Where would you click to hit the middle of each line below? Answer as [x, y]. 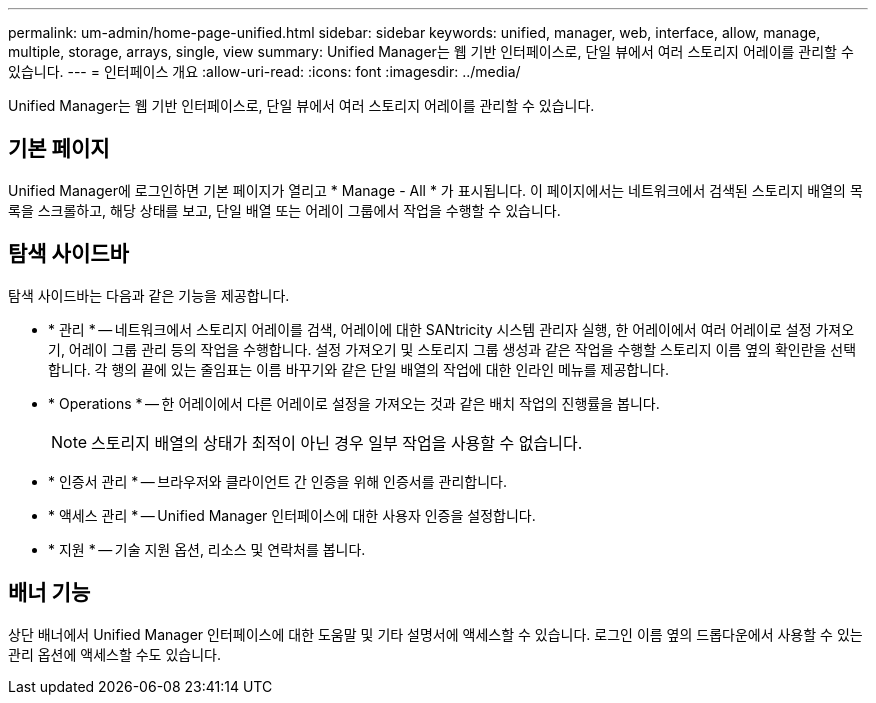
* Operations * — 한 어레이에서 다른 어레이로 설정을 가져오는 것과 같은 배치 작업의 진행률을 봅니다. [354, 403]
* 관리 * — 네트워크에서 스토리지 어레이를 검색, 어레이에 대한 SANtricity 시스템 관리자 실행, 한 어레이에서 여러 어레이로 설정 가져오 [451, 329]
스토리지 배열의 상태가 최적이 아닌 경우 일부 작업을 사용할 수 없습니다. [337, 442]
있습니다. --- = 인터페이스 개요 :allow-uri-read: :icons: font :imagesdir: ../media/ [264, 71]
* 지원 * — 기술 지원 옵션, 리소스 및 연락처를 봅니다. [207, 549]
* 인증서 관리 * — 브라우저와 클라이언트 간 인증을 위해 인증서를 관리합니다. [277, 481]
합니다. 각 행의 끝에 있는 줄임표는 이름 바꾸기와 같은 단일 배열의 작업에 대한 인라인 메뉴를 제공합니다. [358, 369]
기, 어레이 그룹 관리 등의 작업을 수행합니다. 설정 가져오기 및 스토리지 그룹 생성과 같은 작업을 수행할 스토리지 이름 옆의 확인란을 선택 [452, 349]
